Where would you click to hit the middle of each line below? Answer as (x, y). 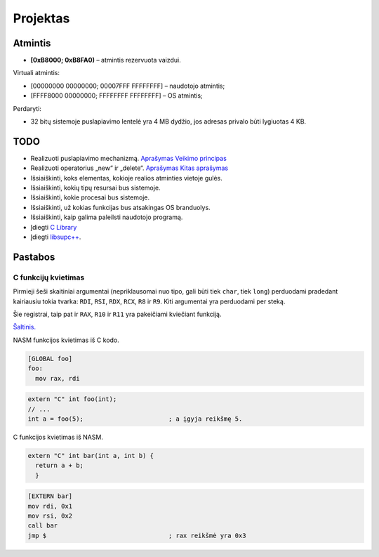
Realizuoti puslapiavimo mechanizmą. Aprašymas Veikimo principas (129, 158)
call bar (43, 526)
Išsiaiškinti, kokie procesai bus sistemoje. (90, 197)
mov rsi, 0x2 (50, 516)
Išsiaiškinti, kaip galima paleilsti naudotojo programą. (107, 217)
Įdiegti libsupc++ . (56, 237)
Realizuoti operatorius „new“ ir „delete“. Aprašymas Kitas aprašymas (129, 168)
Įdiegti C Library (54, 227)
